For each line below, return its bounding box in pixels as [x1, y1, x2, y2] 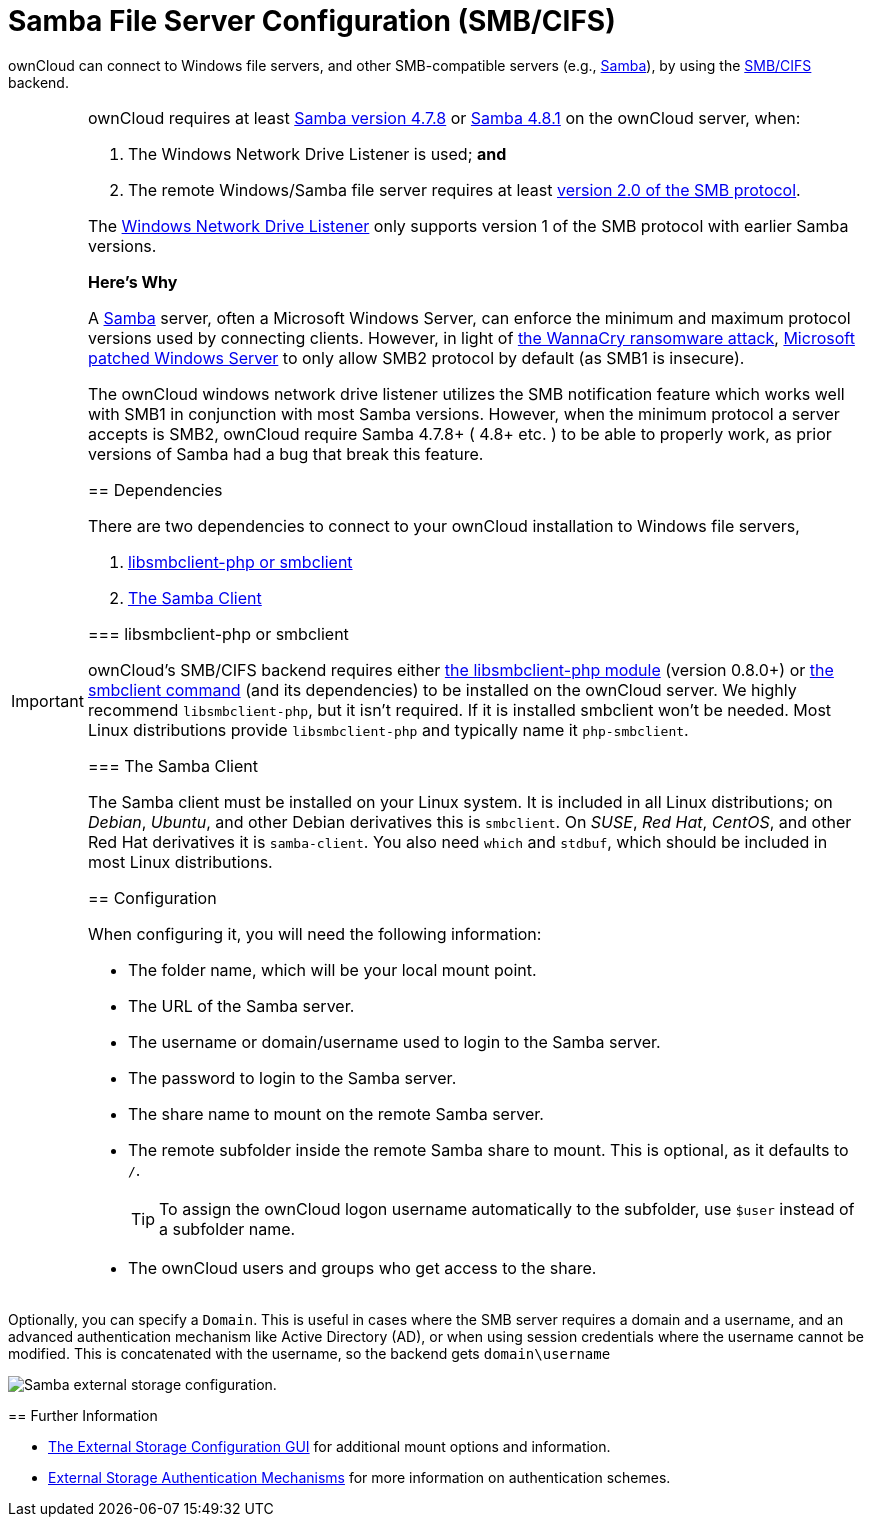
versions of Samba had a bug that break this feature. [87, 443, 484, 464]
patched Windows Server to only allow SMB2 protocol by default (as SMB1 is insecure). [87, 347, 745, 368]
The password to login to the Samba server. [127, 1067, 457, 1088]
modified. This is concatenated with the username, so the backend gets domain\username [8, 1344, 611, 1362]
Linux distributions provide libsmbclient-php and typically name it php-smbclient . [87, 719, 689, 740]
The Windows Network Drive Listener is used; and [127, 143, 507, 164]
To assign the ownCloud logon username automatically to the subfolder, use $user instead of [158, 1198, 855, 1219]
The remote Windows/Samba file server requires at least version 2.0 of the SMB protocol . [127, 179, 801, 200]
